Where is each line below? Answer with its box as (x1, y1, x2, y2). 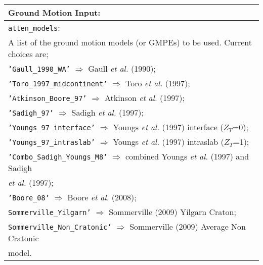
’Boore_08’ (8, 194, 50, 202)
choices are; (8, 48, 49, 60)
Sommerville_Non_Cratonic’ (8, 223, 112, 231)
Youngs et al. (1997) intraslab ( (113, 136, 224, 147)
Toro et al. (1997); (125, 77, 190, 89)
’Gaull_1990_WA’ (8, 65, 70, 73)
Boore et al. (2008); (67, 191, 137, 203)
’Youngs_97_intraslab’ (8, 138, 95, 146)
